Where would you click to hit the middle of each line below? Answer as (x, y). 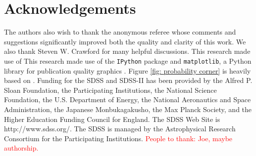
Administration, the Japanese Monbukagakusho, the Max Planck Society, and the (128, 109)
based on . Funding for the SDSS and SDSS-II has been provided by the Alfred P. (128, 80)
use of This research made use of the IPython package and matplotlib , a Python (128, 60)
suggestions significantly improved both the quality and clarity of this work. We (125, 41)
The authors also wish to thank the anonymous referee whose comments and (120, 32)
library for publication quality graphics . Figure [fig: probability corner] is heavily (128, 70)
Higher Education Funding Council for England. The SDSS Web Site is (112, 119)
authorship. (21, 148)
